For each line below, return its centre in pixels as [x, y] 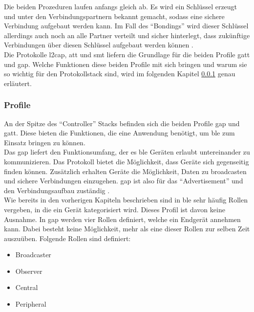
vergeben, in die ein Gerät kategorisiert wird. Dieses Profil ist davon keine [115, 209]
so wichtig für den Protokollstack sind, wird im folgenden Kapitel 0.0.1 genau [120, 74]
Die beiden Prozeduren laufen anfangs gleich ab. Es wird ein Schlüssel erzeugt [121, 6]
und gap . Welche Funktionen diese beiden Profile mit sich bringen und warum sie [126, 64]
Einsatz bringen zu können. [45, 142]
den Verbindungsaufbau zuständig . [57, 190]
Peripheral [31, 304]
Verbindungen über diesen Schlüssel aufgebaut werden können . [99, 45]
